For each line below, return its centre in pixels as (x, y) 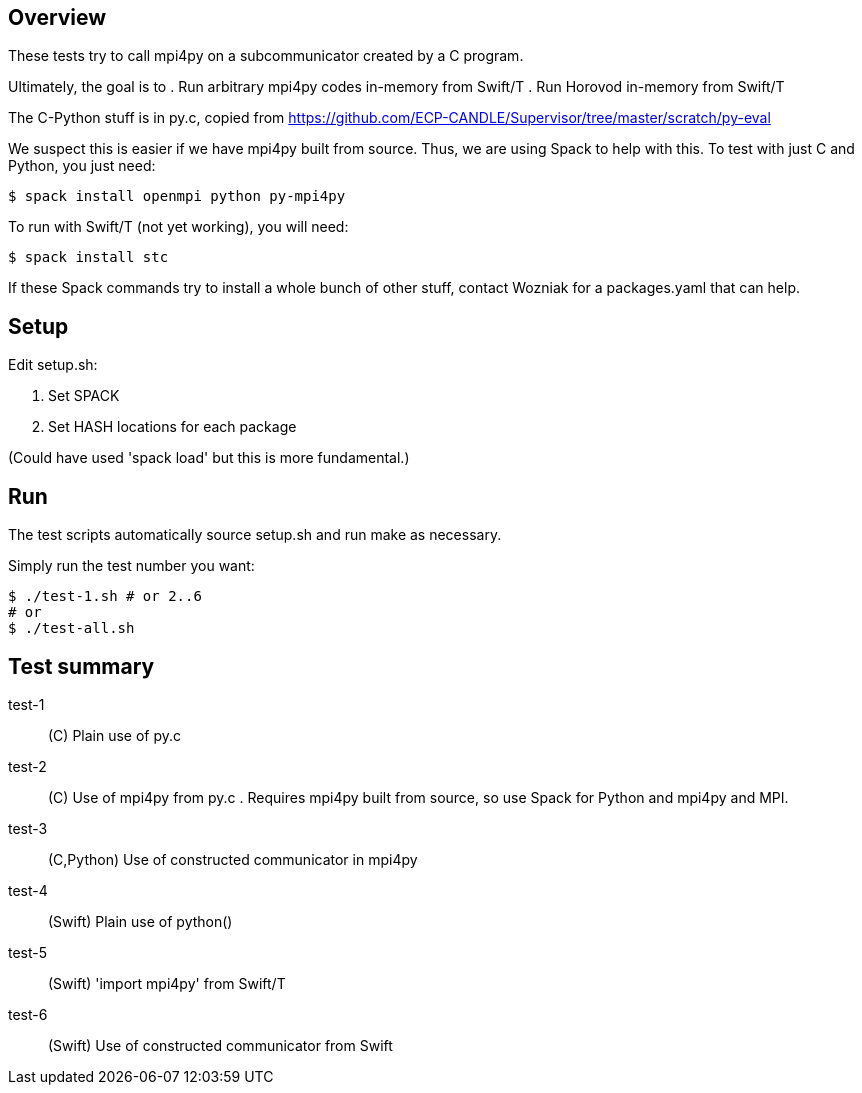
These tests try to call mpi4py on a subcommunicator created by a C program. (266, 56)
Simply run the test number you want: (131, 566)
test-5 (28, 952)
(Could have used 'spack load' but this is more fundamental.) (209, 458)
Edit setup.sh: (53, 365)
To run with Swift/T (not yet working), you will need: (178, 227)
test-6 (28, 1014)
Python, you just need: (82, 166)
